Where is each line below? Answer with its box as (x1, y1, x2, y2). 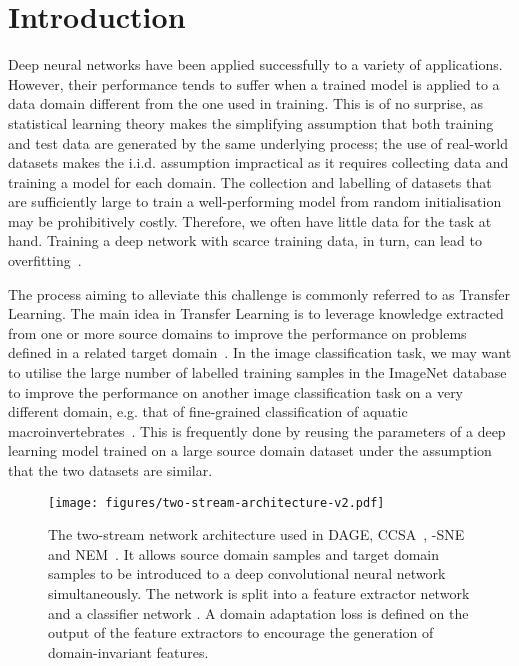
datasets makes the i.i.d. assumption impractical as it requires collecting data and (8, 152, 509, 173)
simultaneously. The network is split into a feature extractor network (48, 583, 470, 604)
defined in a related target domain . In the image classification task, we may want (8, 342, 512, 363)
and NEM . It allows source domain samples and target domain (48, 543, 440, 564)
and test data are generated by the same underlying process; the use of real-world (8, 132, 508, 153)
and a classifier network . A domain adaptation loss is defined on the (48, 602, 469, 623)
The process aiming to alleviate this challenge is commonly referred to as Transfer (8, 283, 510, 304)
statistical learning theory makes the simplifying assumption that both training (8, 112, 494, 133)
